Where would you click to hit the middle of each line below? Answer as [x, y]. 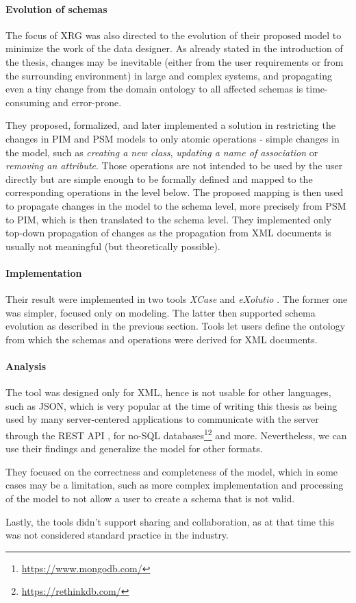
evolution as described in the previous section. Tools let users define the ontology [176, 326]
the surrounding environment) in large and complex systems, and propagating [169, 75]
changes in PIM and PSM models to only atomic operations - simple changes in [173, 138]
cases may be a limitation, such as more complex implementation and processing [175, 485]
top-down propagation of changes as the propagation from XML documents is [168, 233]
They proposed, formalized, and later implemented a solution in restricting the [170, 125]
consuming [28, 102]
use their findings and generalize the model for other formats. [134, 448]
